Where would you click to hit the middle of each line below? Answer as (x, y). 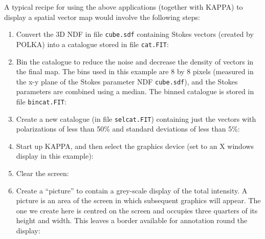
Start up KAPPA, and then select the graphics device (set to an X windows (135, 146)
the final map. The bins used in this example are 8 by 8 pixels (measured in (135, 71)
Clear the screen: (42, 173)
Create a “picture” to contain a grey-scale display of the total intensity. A (132, 190)
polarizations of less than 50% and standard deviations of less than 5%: (128, 129)
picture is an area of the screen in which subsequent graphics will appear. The (138, 200)
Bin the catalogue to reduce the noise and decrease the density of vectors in (135, 61)
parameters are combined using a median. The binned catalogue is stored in (135, 91)
